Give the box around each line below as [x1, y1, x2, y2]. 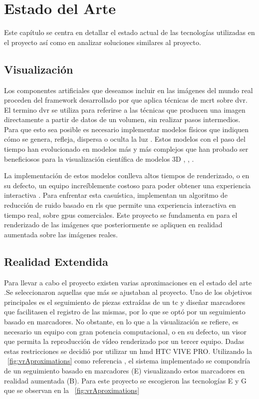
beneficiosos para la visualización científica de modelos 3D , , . [4, 153, 194, 164]
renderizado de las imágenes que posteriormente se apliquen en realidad [4, 219, 223, 230]
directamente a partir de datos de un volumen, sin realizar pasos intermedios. [4, 114, 241, 125]
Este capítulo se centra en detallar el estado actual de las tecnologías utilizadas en [4, 27, 255, 38]
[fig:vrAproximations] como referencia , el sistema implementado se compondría [7, 355, 251, 366]
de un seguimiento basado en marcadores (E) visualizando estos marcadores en [4, 365, 245, 375]
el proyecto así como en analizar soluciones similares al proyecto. [4, 37, 201, 47]
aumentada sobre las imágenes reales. [4, 229, 118, 239]
